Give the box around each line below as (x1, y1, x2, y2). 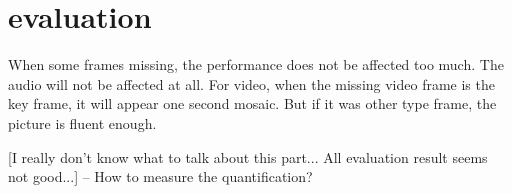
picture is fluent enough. (8, 112, 157, 133)
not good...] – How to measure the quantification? (8, 166, 313, 187)
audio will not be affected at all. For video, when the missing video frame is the (8, 73, 495, 94)
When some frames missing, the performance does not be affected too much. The (8, 54, 504, 75)
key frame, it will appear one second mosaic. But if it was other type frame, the (8, 93, 497, 114)
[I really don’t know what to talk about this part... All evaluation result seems (8, 146, 488, 167)
